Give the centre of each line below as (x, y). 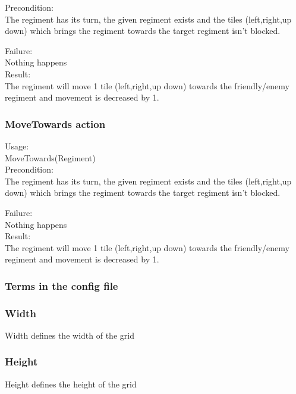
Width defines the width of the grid (70, 335)
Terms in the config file (62, 285)
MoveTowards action (55, 123)
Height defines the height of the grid (71, 384)
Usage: (17, 146)
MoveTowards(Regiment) (50, 157)
